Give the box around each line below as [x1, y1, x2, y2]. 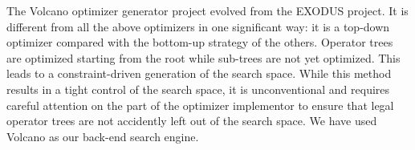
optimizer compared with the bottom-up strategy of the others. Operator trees [6, 34, 393, 51]
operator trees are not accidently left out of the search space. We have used [6, 112, 377, 129]
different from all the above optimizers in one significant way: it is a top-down [6, 18, 390, 34]
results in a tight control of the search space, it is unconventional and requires [6, 80, 390, 97]
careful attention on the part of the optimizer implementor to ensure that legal [6, 96, 394, 113]
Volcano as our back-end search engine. [6, 128, 199, 144]
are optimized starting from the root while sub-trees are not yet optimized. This [6, 49, 401, 66]
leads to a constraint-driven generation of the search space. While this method [6, 65, 392, 82]
